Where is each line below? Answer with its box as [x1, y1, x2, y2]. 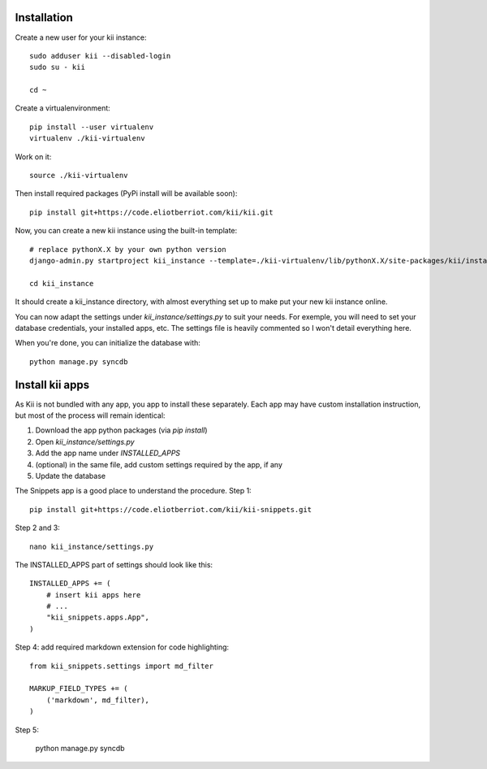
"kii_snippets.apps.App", [45, 613, 150, 622]
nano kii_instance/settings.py [29, 541, 154, 551]
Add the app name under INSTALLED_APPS [35, 448, 181, 458]
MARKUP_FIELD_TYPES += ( [29, 684, 128, 693]
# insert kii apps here [45, 590, 141, 599]
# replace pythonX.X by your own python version [29, 245, 226, 254]
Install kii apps [15, 378, 90, 392]
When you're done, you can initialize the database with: [15, 338, 200, 348]
